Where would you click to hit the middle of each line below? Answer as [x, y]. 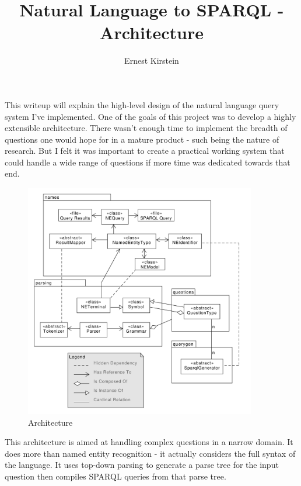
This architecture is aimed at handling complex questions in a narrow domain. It [149, 442]
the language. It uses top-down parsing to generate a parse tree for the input [142, 465]
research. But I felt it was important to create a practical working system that [145, 151]
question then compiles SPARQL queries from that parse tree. [116, 476]
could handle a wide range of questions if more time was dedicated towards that [148, 162]
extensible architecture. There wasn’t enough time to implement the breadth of [146, 128]
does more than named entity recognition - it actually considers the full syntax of [150, 453]
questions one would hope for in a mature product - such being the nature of [142, 139]
